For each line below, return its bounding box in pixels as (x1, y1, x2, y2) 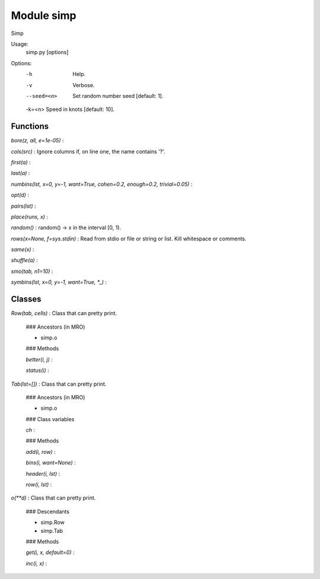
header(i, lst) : (25, 470, 60, 477)
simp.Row (40, 519, 65, 526)
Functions (11, 122, 49, 132)
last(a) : (11, 170, 30, 177)
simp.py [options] (25, 49, 69, 56)
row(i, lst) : (25, 481, 52, 488)
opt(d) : (11, 192, 30, 199)
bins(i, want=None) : (25, 459, 76, 466)
